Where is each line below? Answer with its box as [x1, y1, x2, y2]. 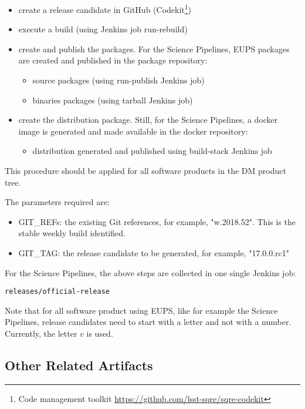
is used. [86, 327, 113, 339]
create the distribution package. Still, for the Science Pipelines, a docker [18, 113, 278, 126]
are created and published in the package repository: [18, 54, 208, 66]
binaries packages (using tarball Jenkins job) [32, 93, 193, 106]
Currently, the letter [5, 327, 77, 339]
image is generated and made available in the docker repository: [18, 125, 248, 137]
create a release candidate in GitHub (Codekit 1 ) [18, 2, 192, 15]
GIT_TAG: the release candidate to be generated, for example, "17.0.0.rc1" [18, 246, 290, 259]
